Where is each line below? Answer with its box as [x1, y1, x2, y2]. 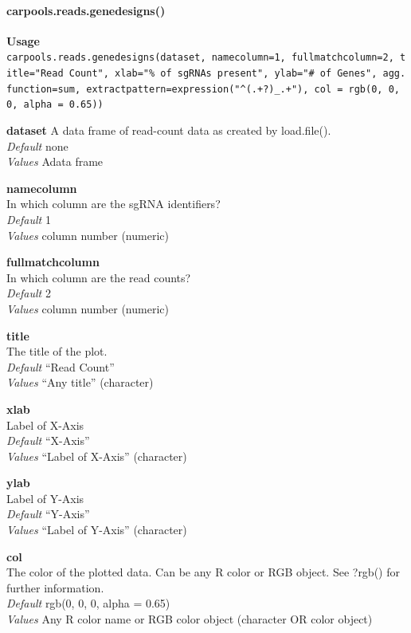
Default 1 [6, 210, 51, 227]
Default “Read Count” [6, 358, 115, 375]
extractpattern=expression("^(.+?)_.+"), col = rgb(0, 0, [86, 83, 400, 95]
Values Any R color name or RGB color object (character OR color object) [6, 611, 373, 627]
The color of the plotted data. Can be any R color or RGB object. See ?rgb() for [6, 564, 400, 580]
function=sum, [6, 83, 81, 95]
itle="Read [6, 68, 64, 80]
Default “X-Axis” [6, 432, 90, 449]
